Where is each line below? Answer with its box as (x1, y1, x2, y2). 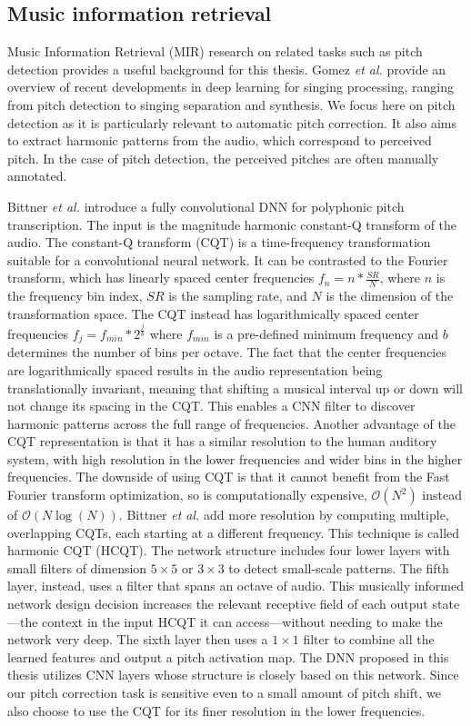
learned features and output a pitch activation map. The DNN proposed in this (7, 647, 449, 666)
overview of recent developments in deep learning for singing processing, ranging (7, 77, 454, 96)
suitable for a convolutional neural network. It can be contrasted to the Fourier (7, 250, 448, 269)
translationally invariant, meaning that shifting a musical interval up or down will (7, 378, 463, 397)
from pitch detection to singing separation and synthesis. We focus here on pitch (7, 94, 456, 114)
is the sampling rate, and (168, 286, 307, 305)
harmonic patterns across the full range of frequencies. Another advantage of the (7, 413, 456, 433)
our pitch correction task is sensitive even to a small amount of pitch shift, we (7, 683, 441, 701)
